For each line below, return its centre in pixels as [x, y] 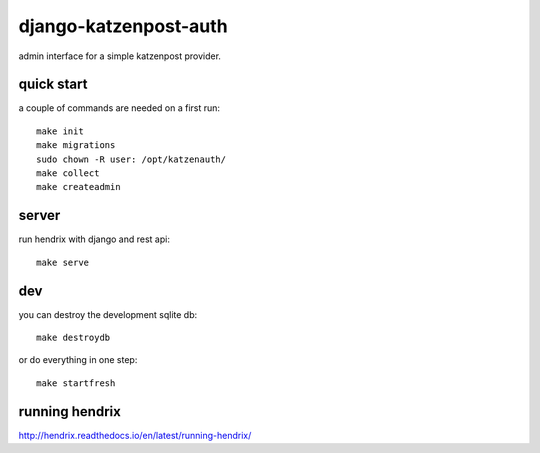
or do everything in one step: [78, 360]
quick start [53, 84]
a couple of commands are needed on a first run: [119, 108]
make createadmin [78, 187]
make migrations [76, 145]
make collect [68, 173]
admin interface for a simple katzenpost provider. [120, 56]
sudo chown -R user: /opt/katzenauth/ [131, 159]
